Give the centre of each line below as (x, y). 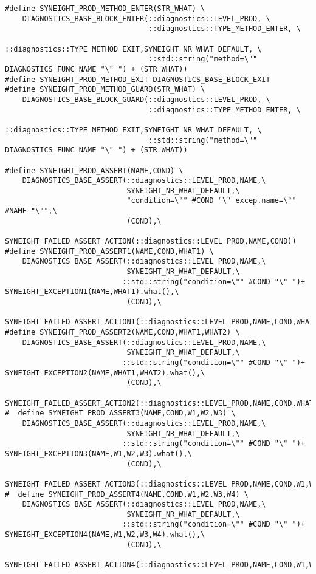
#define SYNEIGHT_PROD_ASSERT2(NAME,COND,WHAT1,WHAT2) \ (122, 332)
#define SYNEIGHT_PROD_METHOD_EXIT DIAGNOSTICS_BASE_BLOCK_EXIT (138, 79)
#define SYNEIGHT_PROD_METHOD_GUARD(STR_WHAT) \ (105, 90)
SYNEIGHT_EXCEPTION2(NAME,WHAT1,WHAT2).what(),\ (105, 373)
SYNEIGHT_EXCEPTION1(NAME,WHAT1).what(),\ (92, 292)
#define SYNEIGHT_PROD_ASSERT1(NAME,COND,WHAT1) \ (109, 251)
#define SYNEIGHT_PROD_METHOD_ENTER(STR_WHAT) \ (105, 9)
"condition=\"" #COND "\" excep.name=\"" (211, 201)
